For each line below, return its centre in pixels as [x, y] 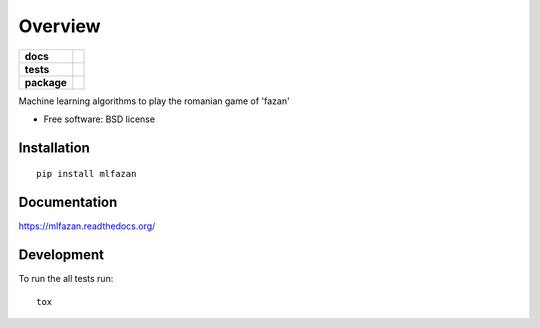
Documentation [68, 202]
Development [61, 255]
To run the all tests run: [66, 279]
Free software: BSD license [99, 119]
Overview [59, 26]
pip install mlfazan [86, 174]
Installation [54, 147]
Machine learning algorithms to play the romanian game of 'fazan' [154, 101]
